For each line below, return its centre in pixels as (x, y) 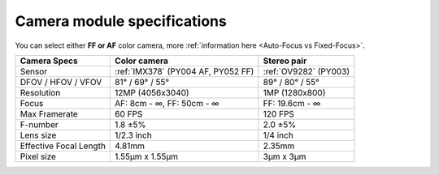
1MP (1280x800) (294, 92)
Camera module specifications (121, 21)
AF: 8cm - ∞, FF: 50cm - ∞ (167, 103)
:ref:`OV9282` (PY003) (306, 71)
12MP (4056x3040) (152, 92)
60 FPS (129, 113)
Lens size (38, 135)
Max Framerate (49, 113)
